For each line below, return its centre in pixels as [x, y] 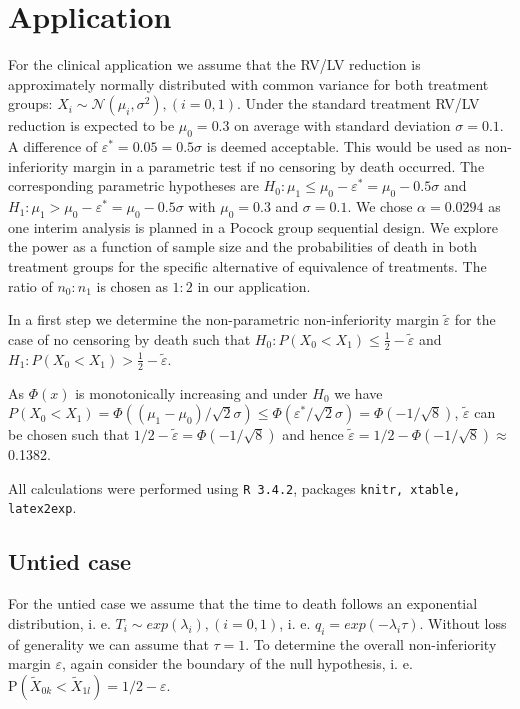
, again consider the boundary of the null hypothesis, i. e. [237, 663]
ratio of [30, 285]
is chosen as [132, 285]
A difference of [53, 146]
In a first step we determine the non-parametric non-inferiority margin [223, 319]
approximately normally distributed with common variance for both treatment [248, 83]
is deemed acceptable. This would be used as [343, 146]
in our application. [254, 285]
